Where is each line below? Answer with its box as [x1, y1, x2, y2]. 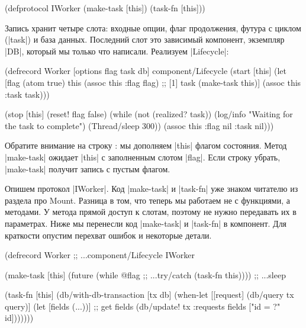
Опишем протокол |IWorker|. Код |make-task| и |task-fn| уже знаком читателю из [5, 182, 298, 195]
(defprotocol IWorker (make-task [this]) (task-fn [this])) [5, 2, 205, 14]
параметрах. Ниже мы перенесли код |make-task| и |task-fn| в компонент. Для [5, 217, 287, 229]
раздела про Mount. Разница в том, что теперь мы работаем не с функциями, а [5, 194, 290, 206]
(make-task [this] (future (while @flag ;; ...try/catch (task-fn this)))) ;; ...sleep [5, 268, 286, 281]
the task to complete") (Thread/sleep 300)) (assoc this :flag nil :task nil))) [5, 119, 274, 131]
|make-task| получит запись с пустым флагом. [5, 162, 170, 175]
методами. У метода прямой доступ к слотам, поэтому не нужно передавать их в [5, 205, 297, 218]
